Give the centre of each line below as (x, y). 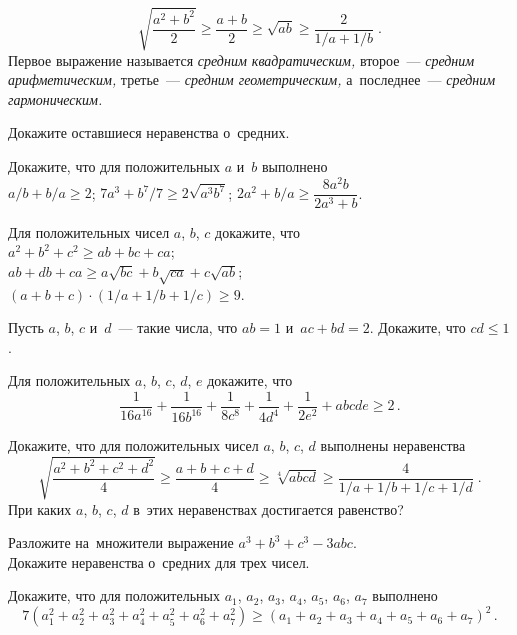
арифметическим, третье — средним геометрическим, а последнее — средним (252, 79)
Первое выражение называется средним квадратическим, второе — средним (241, 59)
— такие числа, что (178, 327)
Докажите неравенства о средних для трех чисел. (159, 561)
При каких (40, 508)
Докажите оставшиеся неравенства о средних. (149, 132)
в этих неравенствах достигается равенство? (268, 508)
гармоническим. (55, 98)
